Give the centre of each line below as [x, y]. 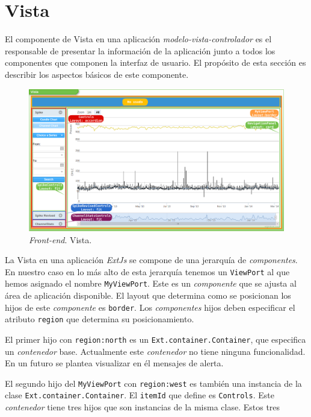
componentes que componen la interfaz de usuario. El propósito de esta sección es [155, 62]
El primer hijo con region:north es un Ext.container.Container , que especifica [155, 339]
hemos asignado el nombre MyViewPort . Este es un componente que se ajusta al [151, 283]
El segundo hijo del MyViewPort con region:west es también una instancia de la [153, 383]
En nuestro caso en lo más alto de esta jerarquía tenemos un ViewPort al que [147, 271]
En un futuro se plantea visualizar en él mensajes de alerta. [114, 363]
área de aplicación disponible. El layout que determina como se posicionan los [148, 295]
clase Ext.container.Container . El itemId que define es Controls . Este [140, 395]
